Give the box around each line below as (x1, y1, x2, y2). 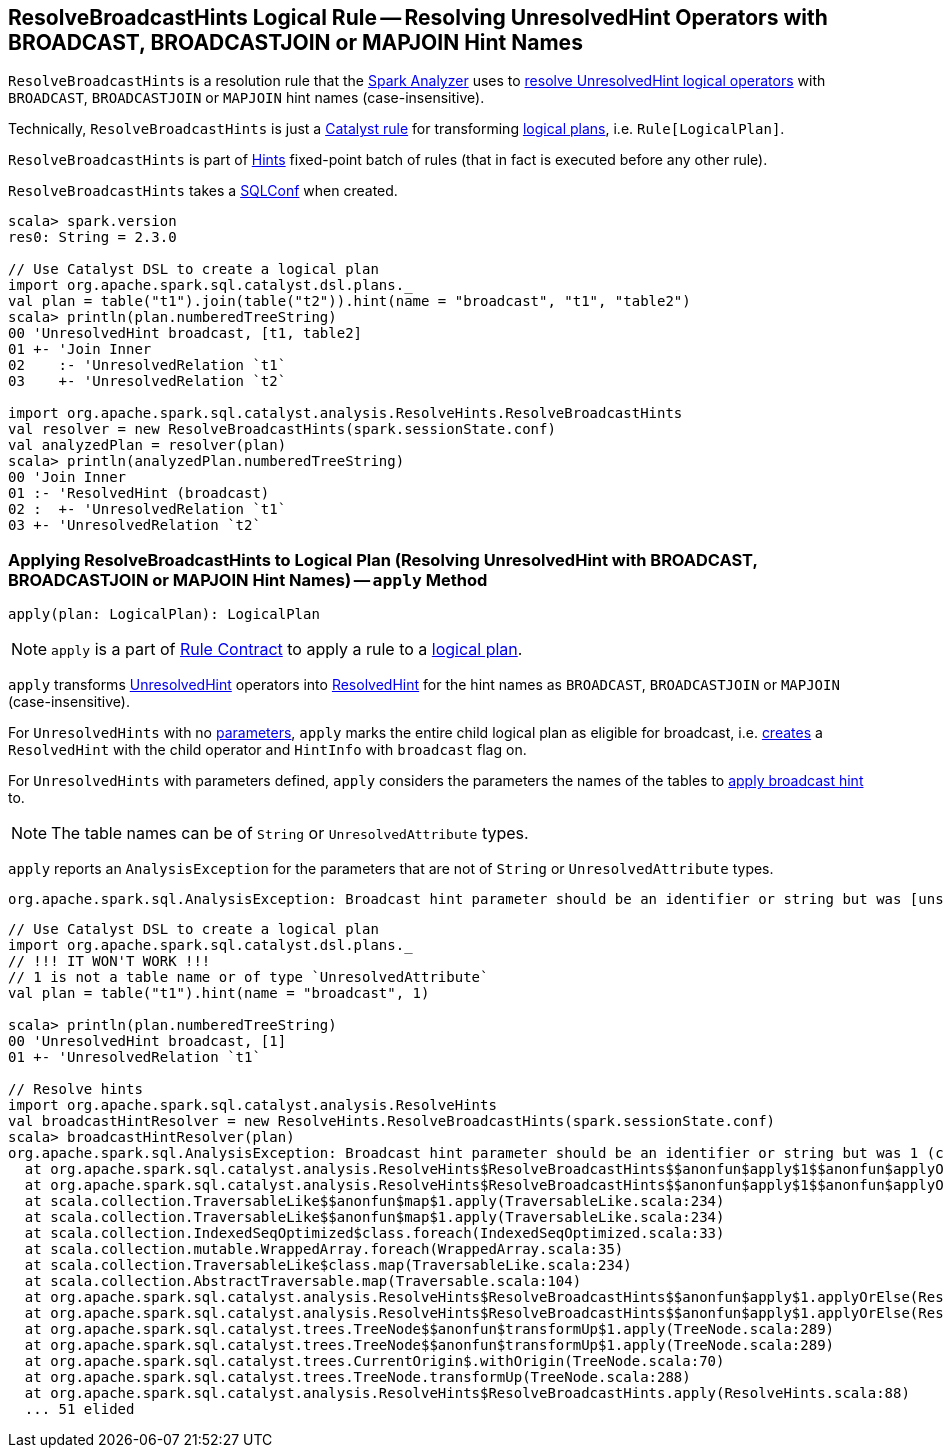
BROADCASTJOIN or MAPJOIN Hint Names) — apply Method (8, 569, 488, 590)
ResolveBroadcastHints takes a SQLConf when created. (8, 182, 398, 200)
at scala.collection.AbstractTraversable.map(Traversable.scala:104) (24, 1273, 582, 1290)
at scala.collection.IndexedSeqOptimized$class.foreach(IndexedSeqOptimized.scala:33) (24, 1225, 725, 1242)
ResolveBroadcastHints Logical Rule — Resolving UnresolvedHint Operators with (8, 5, 828, 30)
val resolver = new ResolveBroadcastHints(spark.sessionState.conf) (8, 421, 556, 438)
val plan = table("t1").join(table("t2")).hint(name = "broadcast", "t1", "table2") (8, 293, 691, 310)
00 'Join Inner (8, 469, 127, 486)
